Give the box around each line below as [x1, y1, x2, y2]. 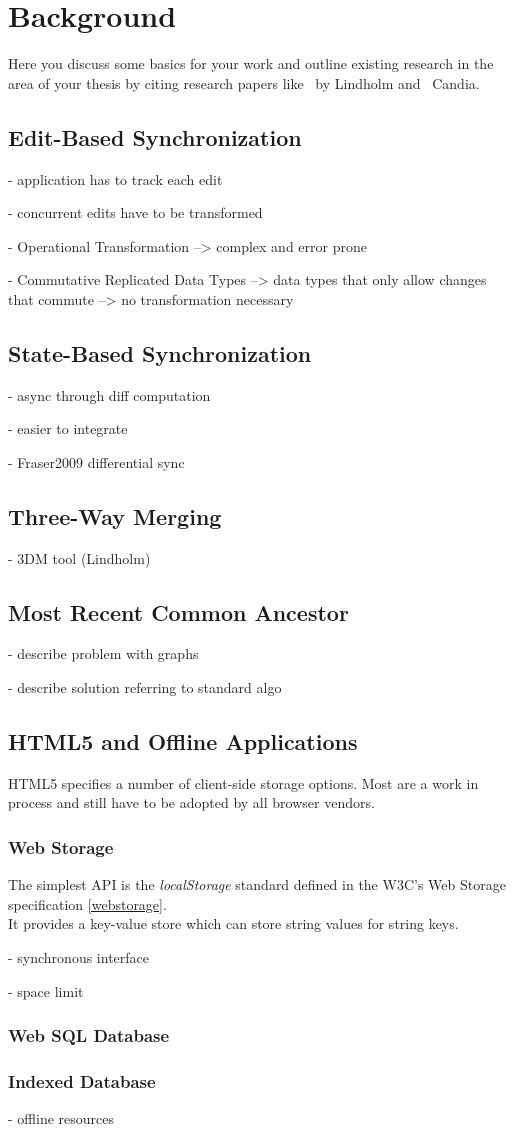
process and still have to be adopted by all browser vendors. [8, 792, 375, 813]
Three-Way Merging [8, 500, 222, 531]
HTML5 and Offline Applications [8, 726, 358, 757]
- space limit [8, 980, 84, 1001]
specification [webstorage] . [8, 893, 167, 914]
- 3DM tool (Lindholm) [8, 547, 151, 568]
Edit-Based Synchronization [8, 121, 302, 152]
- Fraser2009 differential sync [8, 451, 185, 472]
